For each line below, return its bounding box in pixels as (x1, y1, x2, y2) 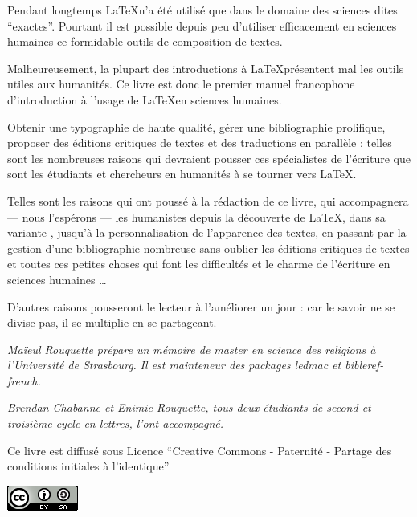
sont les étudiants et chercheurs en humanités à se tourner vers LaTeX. (7, 165, 357, 182)
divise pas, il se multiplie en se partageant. (7, 314, 217, 331)
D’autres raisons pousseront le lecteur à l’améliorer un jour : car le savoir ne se (7, 298, 395, 315)
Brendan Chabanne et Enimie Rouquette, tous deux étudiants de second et (7, 399, 371, 416)
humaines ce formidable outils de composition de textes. (7, 33, 283, 50)
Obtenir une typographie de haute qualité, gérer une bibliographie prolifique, (7, 118, 386, 135)
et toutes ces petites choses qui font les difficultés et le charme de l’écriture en (7, 255, 390, 272)
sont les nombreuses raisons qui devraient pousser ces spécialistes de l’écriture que (7, 149, 411, 166)
